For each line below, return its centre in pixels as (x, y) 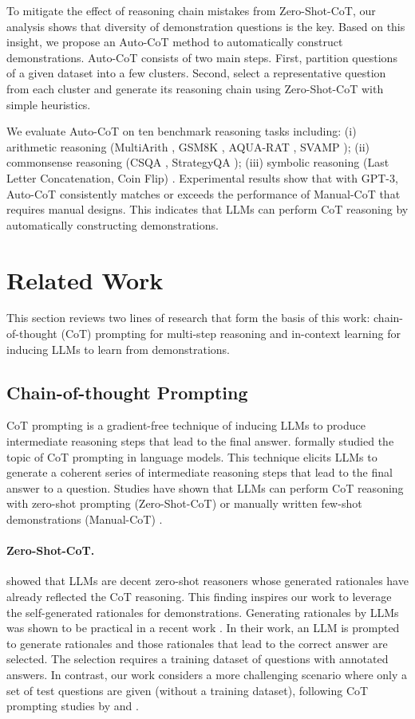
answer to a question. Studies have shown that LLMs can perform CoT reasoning (205, 487)
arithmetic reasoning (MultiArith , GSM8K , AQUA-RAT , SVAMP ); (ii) (188, 146)
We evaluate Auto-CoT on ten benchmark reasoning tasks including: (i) (182, 131)
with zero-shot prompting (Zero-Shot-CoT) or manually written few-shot (184, 503)
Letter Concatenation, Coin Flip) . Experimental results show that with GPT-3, (202, 177)
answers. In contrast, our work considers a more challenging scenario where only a (207, 674)
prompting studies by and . (73, 706)
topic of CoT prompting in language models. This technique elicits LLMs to (192, 456)
